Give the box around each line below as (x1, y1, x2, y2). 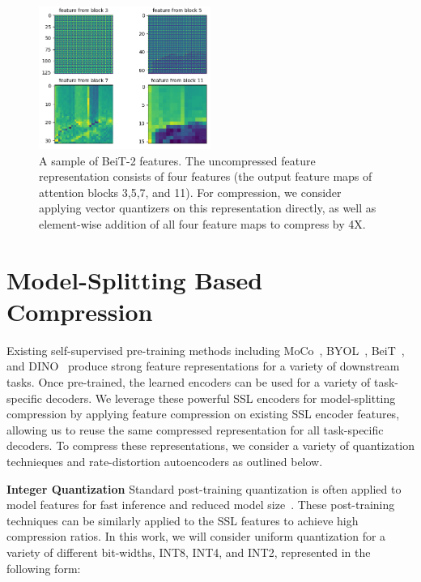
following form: (6, 559, 81, 576)
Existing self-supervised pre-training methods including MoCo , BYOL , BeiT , (6, 341, 405, 358)
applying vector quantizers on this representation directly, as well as (39, 199, 376, 216)
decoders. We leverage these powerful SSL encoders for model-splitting (45, 389, 396, 406)
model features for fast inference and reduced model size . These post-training (6, 496, 395, 513)
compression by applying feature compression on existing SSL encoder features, (6, 405, 400, 422)
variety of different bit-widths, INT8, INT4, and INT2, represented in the (6, 544, 371, 561)
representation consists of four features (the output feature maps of (39, 168, 372, 185)
